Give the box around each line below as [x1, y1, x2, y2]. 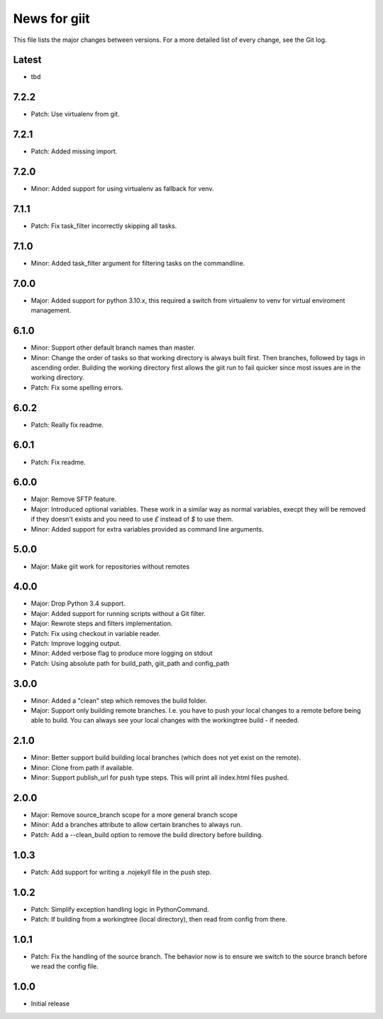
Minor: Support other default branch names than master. [30, 343, 196, 352]
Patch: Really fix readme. [30, 420, 104, 429]
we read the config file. [30, 962, 99, 971]
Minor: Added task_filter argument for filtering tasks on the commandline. [30, 259, 245, 267]
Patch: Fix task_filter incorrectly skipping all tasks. [30, 222, 177, 230]
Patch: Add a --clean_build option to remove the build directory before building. [30, 830, 264, 839]
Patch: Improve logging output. [30, 640, 121, 648]
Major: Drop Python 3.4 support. [30, 599, 126, 608]
